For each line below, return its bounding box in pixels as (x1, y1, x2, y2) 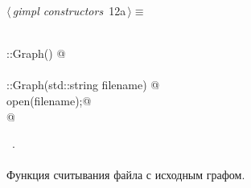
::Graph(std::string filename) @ (6, 76, 160, 93)
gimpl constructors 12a (12, 2, 126, 18)
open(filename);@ (6, 92, 92, 108)
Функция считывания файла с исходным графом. (6, 166, 245, 183)
